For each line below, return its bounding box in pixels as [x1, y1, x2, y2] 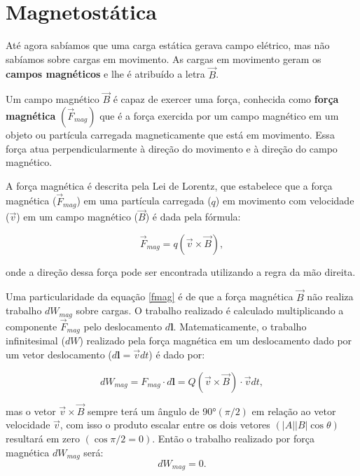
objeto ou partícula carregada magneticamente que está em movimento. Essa [6, 127, 335, 141]
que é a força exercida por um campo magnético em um [99, 108, 339, 122]
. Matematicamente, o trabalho [173, 318, 307, 333]
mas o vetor [6, 403, 56, 418]
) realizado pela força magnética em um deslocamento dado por [79, 333, 352, 348]
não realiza [307, 289, 354, 304]
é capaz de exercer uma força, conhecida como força [113, 92, 339, 106]
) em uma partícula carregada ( [76, 193, 212, 208]
